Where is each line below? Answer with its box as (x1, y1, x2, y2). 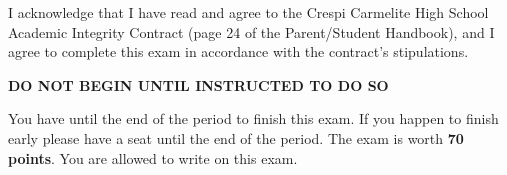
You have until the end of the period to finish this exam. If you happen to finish (8, 108, 499, 129)
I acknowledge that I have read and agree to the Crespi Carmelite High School (8, 2, 489, 22)
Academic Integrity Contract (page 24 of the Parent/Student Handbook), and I (8, 21, 495, 42)
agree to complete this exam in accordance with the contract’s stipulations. (8, 41, 469, 62)
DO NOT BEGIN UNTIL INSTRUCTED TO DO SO (8, 74, 389, 95)
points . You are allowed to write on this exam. (8, 147, 298, 168)
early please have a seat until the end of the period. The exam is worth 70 (8, 127, 464, 148)
